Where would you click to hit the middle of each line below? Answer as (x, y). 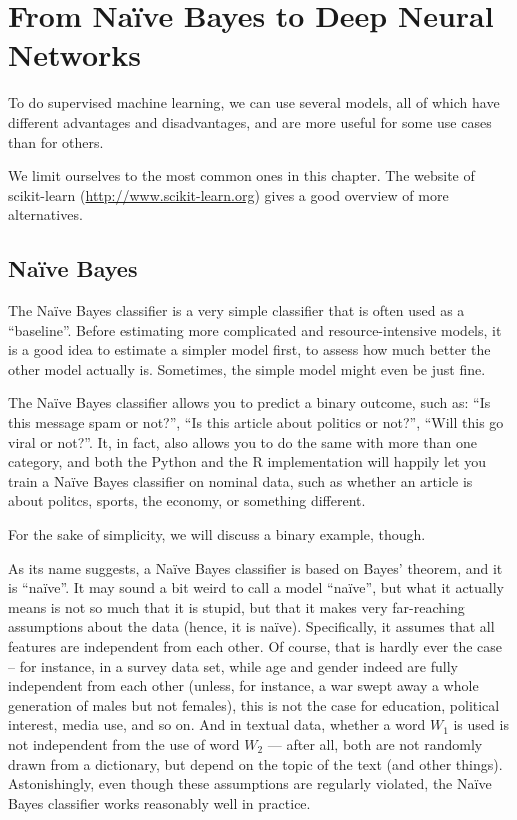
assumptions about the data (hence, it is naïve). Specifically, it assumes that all (251, 626)
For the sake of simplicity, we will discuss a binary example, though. (217, 534)
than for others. (56, 141)
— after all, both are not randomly (375, 743)
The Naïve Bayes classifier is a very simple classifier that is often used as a (236, 310)
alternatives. (45, 214)
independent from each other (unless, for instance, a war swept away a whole (243, 685)
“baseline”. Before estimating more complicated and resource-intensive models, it (255, 329)
